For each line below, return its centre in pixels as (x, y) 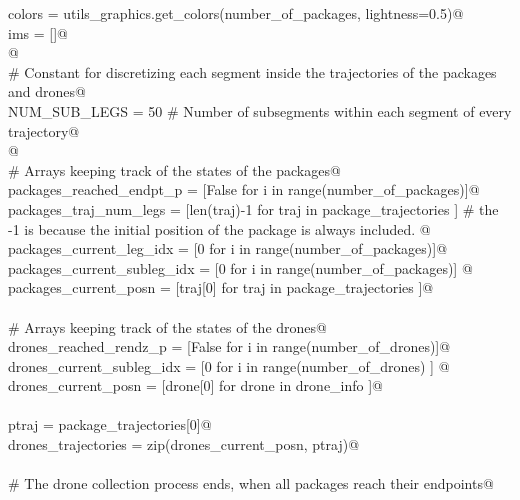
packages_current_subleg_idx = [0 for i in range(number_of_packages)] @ (240, 267)
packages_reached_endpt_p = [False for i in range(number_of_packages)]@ (244, 189)
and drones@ (47, 91)
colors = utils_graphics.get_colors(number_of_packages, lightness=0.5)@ (236, 13)
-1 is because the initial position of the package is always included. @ (219, 228)
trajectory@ (44, 130)
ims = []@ (38, 32)
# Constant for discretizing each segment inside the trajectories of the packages (252, 71)
